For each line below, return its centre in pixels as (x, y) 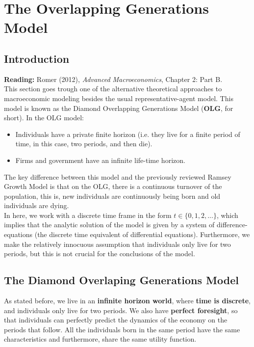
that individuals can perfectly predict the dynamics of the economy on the (116, 320)
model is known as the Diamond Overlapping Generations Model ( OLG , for (119, 108)
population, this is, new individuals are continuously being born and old (112, 196)
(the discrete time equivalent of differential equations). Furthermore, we (142, 234)
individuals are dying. (37, 205)
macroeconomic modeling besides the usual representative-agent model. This (119, 98)
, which (227, 215)
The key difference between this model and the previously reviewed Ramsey (118, 176)
